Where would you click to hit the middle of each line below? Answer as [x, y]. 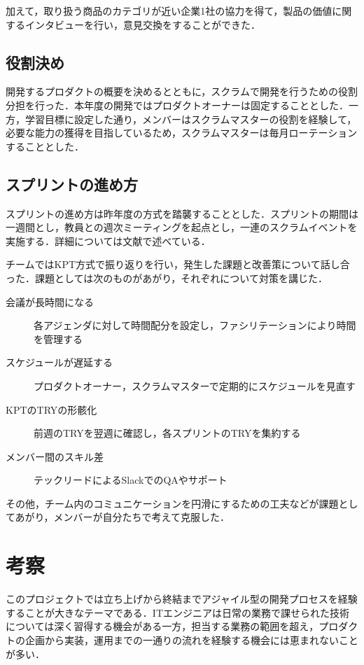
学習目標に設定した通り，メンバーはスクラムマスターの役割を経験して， [191, 119]
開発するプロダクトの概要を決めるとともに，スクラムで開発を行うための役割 [182, 91]
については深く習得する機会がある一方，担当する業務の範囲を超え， [162, 626]
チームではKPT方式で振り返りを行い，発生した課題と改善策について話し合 [178, 264]
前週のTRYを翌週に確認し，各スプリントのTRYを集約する [167, 433]
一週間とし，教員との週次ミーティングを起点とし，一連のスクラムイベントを [182, 227]
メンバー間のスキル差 [55, 456]
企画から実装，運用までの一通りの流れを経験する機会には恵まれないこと [191, 639]
